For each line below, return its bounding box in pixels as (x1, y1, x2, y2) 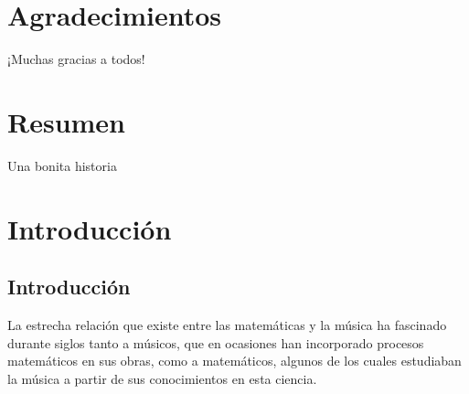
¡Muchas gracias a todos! (7, 49, 145, 69)
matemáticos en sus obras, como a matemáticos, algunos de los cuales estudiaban (7, 351, 462, 370)
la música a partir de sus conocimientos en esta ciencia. (7, 368, 317, 388)
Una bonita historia (7, 155, 117, 175)
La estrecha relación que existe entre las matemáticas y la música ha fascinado (7, 315, 447, 335)
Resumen (7, 102, 125, 140)
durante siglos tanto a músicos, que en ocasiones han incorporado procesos (7, 333, 424, 352)
